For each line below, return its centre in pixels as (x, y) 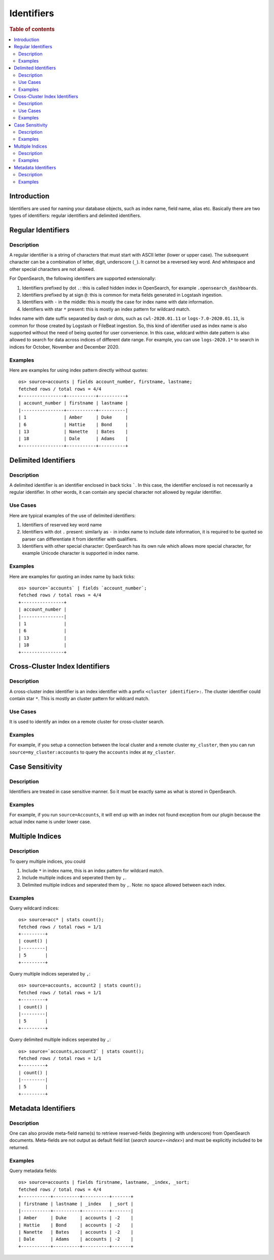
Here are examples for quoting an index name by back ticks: (72, 576)
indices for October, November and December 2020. (64, 347)
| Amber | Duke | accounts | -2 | (76, 1218)
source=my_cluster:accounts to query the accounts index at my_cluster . (92, 752)
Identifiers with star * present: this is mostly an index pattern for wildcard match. (106, 309)
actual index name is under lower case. (50, 822)
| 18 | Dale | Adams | (73, 439)
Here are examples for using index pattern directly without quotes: (79, 370)
